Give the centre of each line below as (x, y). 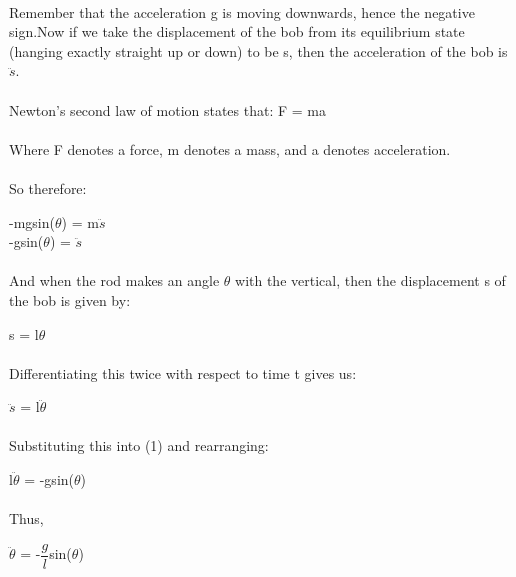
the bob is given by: (70, 299)
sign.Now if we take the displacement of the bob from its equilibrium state (237, 31)
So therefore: (48, 187)
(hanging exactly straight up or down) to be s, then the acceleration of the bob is (258, 50)
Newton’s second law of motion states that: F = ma (168, 109)
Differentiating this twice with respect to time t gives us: (183, 372)
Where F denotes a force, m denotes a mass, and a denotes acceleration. (230, 148)
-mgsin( (32, 221)
